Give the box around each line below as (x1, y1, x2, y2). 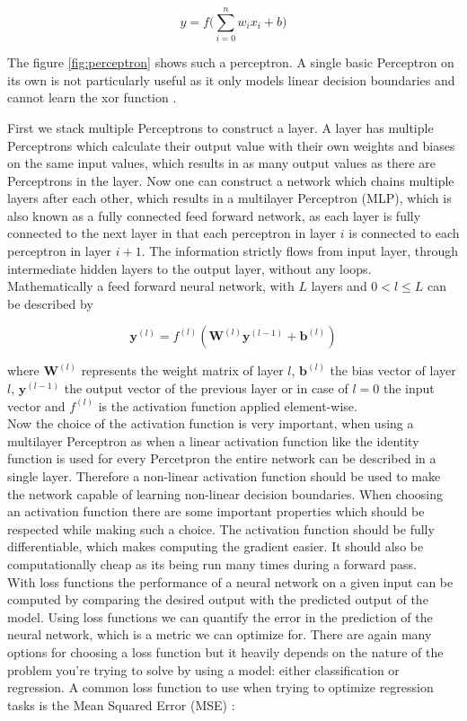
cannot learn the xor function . (7, 88, 177, 107)
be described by (7, 294, 93, 312)
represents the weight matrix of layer (81, 361, 284, 380)
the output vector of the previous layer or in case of (64, 379, 348, 398)
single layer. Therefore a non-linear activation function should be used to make (7, 467, 441, 485)
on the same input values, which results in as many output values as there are (7, 154, 436, 172)
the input (383, 379, 435, 398)
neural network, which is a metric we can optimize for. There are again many (7, 625, 432, 644)
